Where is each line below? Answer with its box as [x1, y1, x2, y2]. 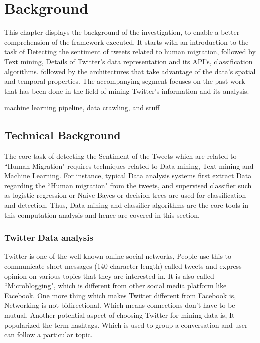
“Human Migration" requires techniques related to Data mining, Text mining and [4, 160, 254, 171]
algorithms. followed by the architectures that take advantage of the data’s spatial [4, 66, 256, 76]
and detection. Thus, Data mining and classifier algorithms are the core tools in [4, 200, 249, 210]
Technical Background [4, 127, 121, 143]
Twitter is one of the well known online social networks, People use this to [4, 251, 232, 261]
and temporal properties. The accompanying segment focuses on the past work [4, 76, 245, 86]
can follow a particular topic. [4, 329, 93, 340]
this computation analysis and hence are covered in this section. [4, 209, 200, 220]
